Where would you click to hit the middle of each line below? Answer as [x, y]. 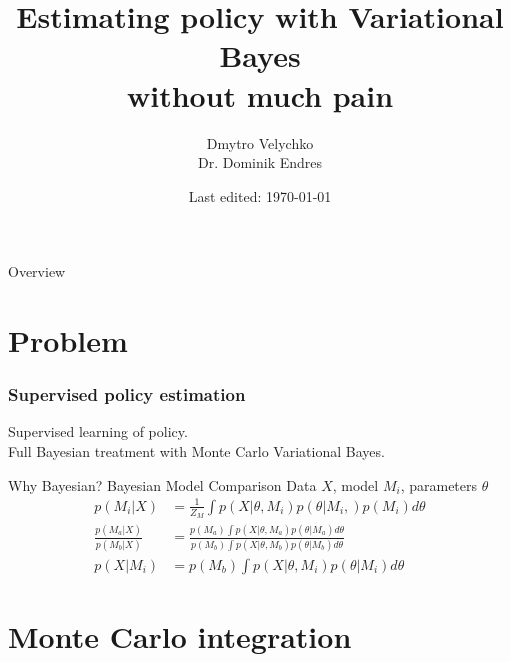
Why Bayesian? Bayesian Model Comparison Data [162, 484]
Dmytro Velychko [260, 142]
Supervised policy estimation [127, 394]
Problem [68, 340]
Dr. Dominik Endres [260, 162]
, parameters [439, 484]
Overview [37, 271]
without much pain [260, 94]
